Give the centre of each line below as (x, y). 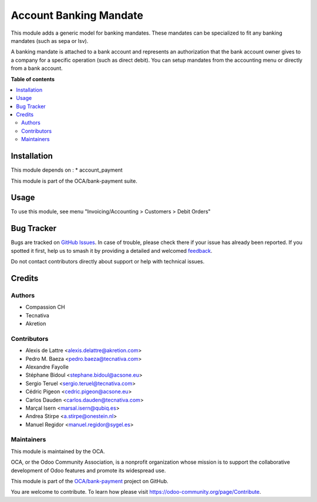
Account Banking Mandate (77, 15)
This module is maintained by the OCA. (58, 451)
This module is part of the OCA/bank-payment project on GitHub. (90, 481)
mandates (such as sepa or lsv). (50, 41)
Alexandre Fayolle (47, 367)
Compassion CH (45, 307)
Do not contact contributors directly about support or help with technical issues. (108, 262)
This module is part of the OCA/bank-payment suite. (74, 181)
